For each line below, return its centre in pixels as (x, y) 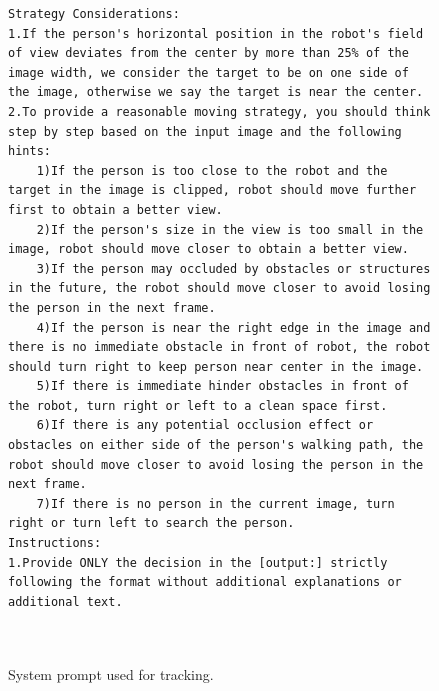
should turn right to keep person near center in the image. (216, 366)
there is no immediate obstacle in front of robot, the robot (219, 347)
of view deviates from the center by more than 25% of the (208, 53)
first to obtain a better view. (115, 209)
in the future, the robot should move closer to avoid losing (219, 288)
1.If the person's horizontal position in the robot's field (216, 33)
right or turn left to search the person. (151, 523)
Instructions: (55, 543)
